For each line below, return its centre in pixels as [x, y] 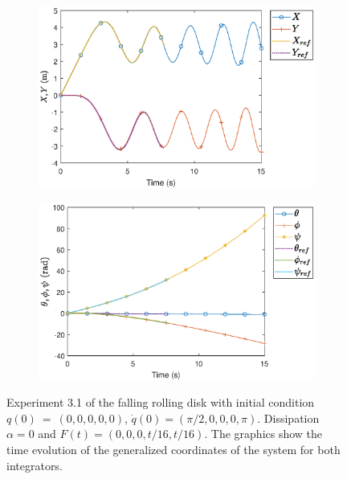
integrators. [35, 465]
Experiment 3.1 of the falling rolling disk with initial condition [161, 402]
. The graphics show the [263, 434]
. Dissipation [288, 418]
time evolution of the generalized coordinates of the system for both [173, 450]
